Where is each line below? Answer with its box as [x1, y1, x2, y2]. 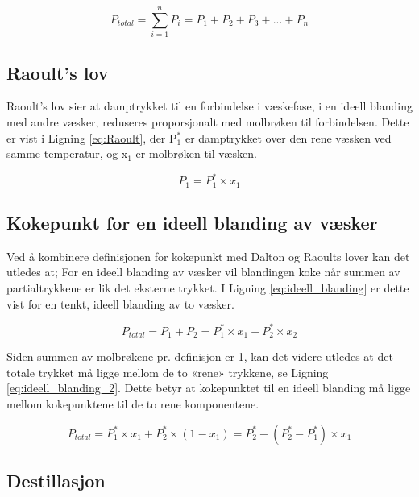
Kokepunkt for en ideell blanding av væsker [6, 210, 378, 235]
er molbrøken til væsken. [135, 145, 257, 162]
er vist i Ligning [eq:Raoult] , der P [6, 129, 177, 146]
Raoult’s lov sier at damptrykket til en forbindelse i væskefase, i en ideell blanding [6, 97, 413, 114]
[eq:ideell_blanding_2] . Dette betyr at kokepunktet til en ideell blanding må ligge [6, 379, 411, 396]
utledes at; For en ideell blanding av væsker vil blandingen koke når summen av [6, 263, 400, 280]
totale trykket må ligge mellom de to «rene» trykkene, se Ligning [6, 363, 329, 380]
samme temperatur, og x [6, 145, 128, 162]
